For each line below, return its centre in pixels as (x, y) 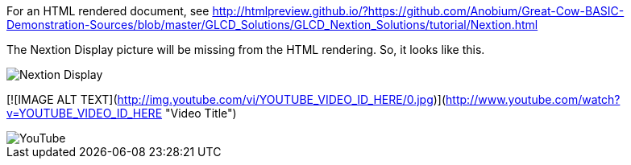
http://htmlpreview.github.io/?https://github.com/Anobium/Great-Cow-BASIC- (418, 11)
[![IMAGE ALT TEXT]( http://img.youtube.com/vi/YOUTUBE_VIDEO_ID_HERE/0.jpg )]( (226, 99)
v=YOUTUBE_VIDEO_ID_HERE (85, 113)
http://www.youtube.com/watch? (533, 99)
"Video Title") (201, 113)
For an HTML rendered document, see (108, 11)
